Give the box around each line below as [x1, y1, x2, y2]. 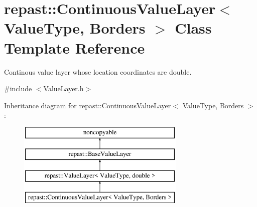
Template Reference [4, 37, 145, 58]
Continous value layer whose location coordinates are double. [4, 66, 192, 77]
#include [4, 83, 32, 94]
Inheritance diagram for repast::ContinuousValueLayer [4, 100, 171, 110]
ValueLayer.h [43, 83, 84, 94]
